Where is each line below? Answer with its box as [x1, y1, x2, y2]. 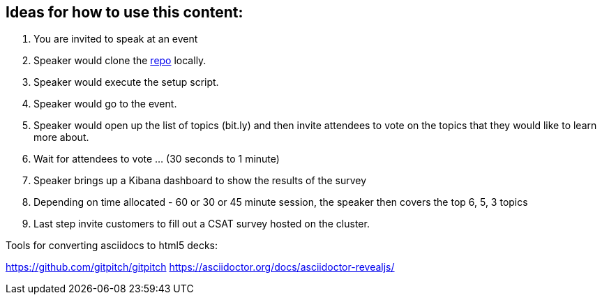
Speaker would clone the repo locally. [33, 54, 206, 67]
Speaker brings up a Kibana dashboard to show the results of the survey [33, 174, 367, 187]
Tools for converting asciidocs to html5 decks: [6, 239, 218, 252]
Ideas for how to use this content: [6, 3, 243, 21]
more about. [33, 131, 89, 144]
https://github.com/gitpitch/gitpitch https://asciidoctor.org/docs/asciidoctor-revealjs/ [6, 261, 395, 273]
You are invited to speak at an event [33, 33, 198, 45]
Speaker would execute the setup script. [33, 76, 219, 89]
